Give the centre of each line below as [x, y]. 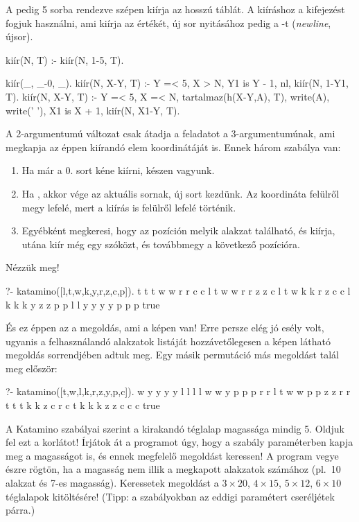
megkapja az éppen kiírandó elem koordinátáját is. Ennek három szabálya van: [173, 147]
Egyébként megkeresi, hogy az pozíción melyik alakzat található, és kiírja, [178, 230]
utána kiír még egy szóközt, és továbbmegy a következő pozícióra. [161, 244]
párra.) [20, 510]
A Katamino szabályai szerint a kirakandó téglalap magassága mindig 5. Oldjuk [175, 428]
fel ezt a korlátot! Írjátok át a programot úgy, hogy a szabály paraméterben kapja [179, 442]
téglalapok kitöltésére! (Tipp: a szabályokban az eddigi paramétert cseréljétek [170, 496]
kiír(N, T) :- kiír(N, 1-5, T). [65, 59]
